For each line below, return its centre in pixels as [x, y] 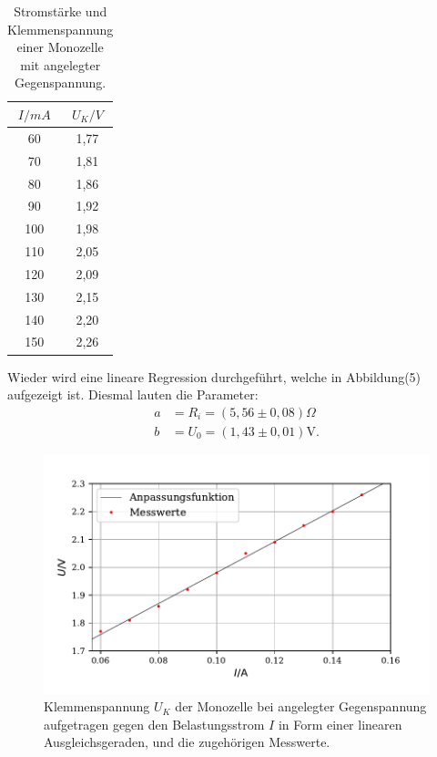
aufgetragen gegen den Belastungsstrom [154, 724]
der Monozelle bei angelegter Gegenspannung [301, 706]
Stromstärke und [61, 11]
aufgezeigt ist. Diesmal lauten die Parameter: [133, 394]
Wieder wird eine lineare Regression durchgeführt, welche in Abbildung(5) [214, 376]
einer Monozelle [60, 47]
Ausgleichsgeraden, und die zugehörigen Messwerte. [187, 742]
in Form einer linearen [340, 724]
